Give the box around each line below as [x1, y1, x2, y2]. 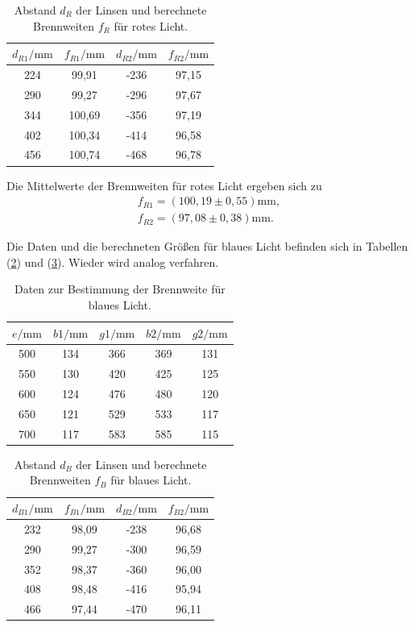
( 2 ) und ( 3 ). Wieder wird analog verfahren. [6, 253, 219, 270]
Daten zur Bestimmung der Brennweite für [14, 280, 226, 297]
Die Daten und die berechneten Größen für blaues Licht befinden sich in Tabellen [6, 238, 408, 255]
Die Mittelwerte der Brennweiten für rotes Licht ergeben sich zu [6, 176, 322, 193]
